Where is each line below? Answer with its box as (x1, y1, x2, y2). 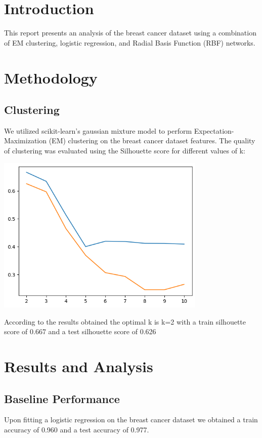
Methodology (4, 67, 98, 88)
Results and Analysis (4, 355, 153, 376)
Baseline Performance (4, 390, 120, 406)
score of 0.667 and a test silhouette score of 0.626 (4, 326, 156, 337)
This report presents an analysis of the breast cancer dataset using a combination (4, 27, 256, 38)
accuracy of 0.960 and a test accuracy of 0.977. (4, 424, 149, 434)
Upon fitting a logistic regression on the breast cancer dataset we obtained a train (4, 414, 258, 425)
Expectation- (194, 125, 234, 136)
